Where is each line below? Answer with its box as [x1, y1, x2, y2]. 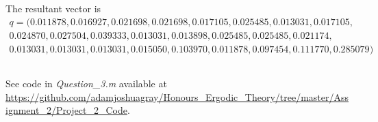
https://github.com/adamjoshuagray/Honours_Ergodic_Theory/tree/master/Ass [5, 89, 349, 104]
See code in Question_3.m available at [5, 76, 167, 91]
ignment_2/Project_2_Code [5, 103, 127, 117]
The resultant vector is [5, 1, 101, 15]
